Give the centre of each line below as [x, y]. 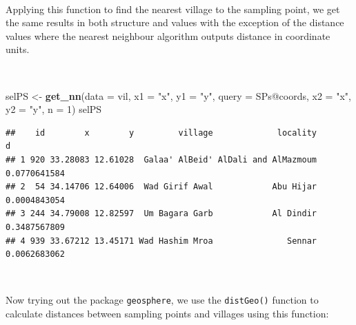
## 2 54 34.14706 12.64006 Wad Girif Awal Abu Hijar [161, 187]
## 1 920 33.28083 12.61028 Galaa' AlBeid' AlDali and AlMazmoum [161, 159]
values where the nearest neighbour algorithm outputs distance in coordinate [168, 35]
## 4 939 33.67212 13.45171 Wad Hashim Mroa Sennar [161, 241]
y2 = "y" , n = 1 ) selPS [54, 109]
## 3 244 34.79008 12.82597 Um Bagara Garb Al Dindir [161, 214]
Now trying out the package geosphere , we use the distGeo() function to [162, 300]
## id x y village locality [161, 133]
